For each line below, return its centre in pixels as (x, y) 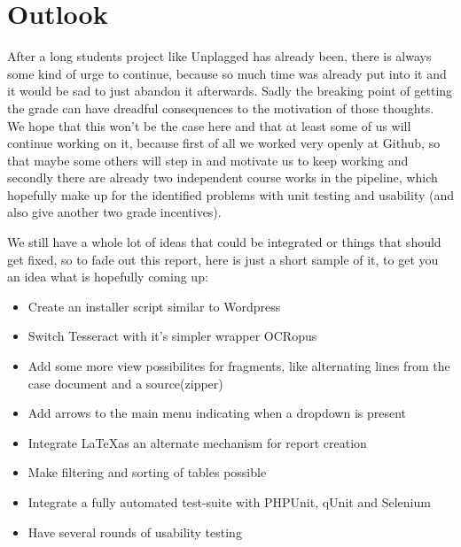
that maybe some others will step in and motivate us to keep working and (208, 160)
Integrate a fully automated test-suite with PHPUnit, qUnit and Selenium (229, 502)
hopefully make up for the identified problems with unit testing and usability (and (230, 194)
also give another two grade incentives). (114, 212)
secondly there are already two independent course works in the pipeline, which (223, 177)
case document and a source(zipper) (125, 383)
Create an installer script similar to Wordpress (154, 306)
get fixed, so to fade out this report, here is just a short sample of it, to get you (223, 259)
